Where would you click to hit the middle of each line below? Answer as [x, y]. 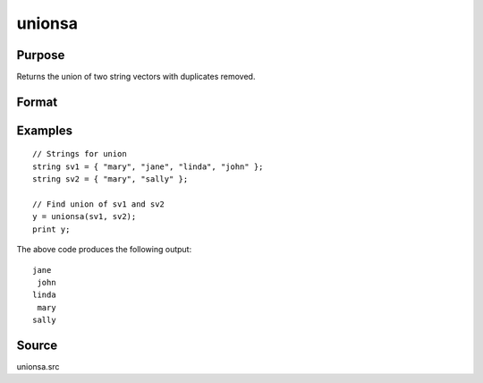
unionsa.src [38, 367]
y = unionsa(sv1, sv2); [85, 217]
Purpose [41, 55]
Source [37, 345]
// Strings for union [80, 154]
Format [37, 102]
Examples [45, 130]
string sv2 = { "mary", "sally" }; [110, 179]
